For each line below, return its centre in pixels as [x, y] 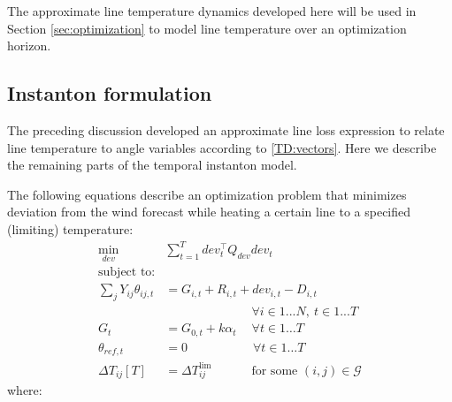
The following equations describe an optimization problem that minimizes [207, 194]
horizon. [29, 46]
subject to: [127, 273]
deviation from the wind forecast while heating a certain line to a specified [209, 212]
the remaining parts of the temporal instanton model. [152, 165]
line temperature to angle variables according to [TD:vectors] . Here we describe [222, 147]
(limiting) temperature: [70, 228]
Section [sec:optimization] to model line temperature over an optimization [207, 28]
